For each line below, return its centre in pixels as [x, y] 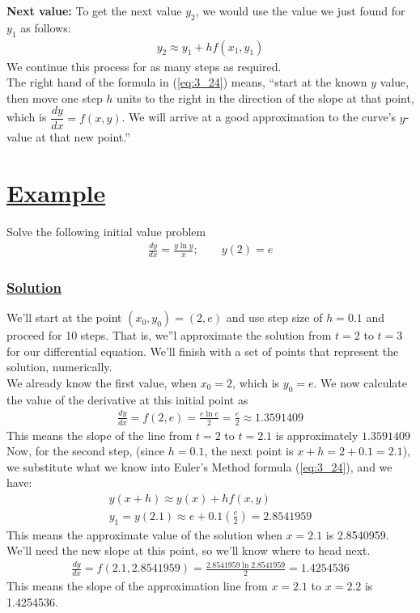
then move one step [55, 97]
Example [56, 193]
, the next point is [249, 451]
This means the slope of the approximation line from [137, 586]
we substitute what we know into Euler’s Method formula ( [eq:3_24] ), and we [199, 466]
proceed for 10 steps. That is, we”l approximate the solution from [169, 335]
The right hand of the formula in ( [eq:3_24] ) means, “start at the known [187, 82]
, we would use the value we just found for [300, 11]
